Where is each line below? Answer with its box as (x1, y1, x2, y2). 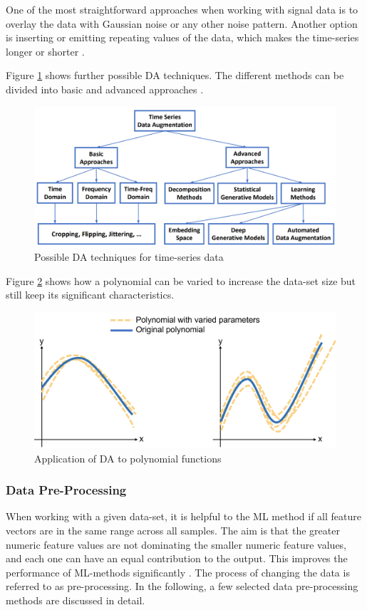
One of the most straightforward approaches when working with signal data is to (6, 2, 358, 16)
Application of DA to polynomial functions (34, 450, 222, 465)
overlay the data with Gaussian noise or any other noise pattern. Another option (6, 16, 358, 31)
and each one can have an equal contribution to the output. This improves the (6, 551, 348, 566)
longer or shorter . (6, 43, 85, 58)
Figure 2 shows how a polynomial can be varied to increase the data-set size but (6, 273, 356, 288)
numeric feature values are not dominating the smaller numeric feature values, (6, 537, 347, 552)
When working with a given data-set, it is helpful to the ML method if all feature (6, 509, 362, 524)
